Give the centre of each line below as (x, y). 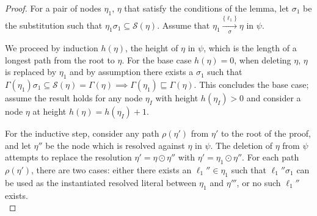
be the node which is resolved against (115, 145)
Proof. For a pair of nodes (53, 8)
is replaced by (31, 72)
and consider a (274, 97)
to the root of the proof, (266, 133)
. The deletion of (242, 145)
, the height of (152, 47)
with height (177, 97)
